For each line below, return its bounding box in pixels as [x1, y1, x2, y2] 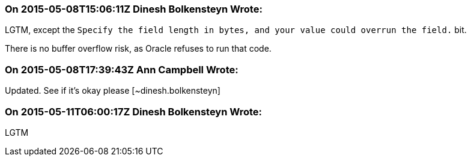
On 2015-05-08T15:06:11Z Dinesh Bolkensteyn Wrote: [5, 3, 263, 15]
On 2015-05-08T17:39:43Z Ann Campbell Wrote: [5, 63, 239, 76]
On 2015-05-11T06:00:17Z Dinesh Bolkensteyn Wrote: [5, 105, 263, 118]
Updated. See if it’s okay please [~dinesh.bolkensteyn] [5, 85, 220, 96]
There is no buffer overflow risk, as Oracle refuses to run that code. [5, 43, 272, 54]
